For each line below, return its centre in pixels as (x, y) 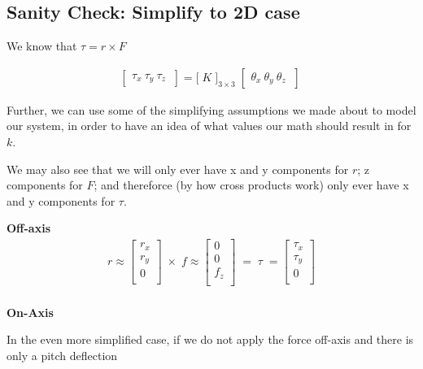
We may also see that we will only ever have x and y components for (178, 169)
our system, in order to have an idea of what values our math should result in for (209, 126)
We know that (42, 46)
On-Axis (30, 312)
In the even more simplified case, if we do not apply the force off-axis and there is (210, 339)
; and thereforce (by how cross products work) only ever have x (251, 185)
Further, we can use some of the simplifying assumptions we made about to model (211, 109)
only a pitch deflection (62, 355)
